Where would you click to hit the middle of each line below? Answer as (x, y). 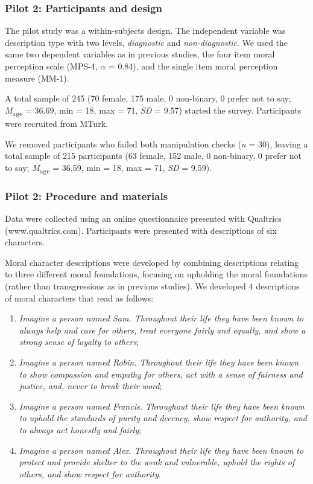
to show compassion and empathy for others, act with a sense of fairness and (161, 374)
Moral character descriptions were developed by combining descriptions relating (152, 262)
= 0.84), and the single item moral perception (193, 66)
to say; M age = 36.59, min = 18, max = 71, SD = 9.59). (109, 168)
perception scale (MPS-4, (51, 66)
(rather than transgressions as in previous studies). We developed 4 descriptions (152, 286)
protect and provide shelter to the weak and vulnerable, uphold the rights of (157, 462)
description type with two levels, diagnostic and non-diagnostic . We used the (147, 42)
